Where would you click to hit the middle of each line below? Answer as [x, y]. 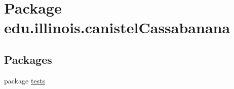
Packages [28, 59]
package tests [25, 80]
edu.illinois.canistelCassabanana [117, 27]
